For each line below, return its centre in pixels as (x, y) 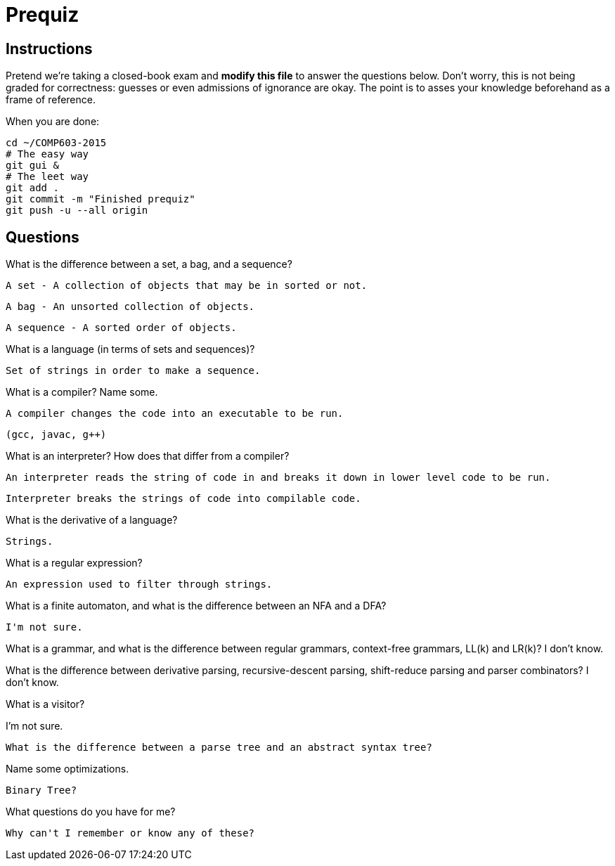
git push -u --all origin (77, 211)
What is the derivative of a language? (92, 520)
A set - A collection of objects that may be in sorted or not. (187, 286)
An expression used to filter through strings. (139, 584)
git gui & (32, 166)
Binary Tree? (41, 790)
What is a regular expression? (74, 563)
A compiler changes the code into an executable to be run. (175, 414)
